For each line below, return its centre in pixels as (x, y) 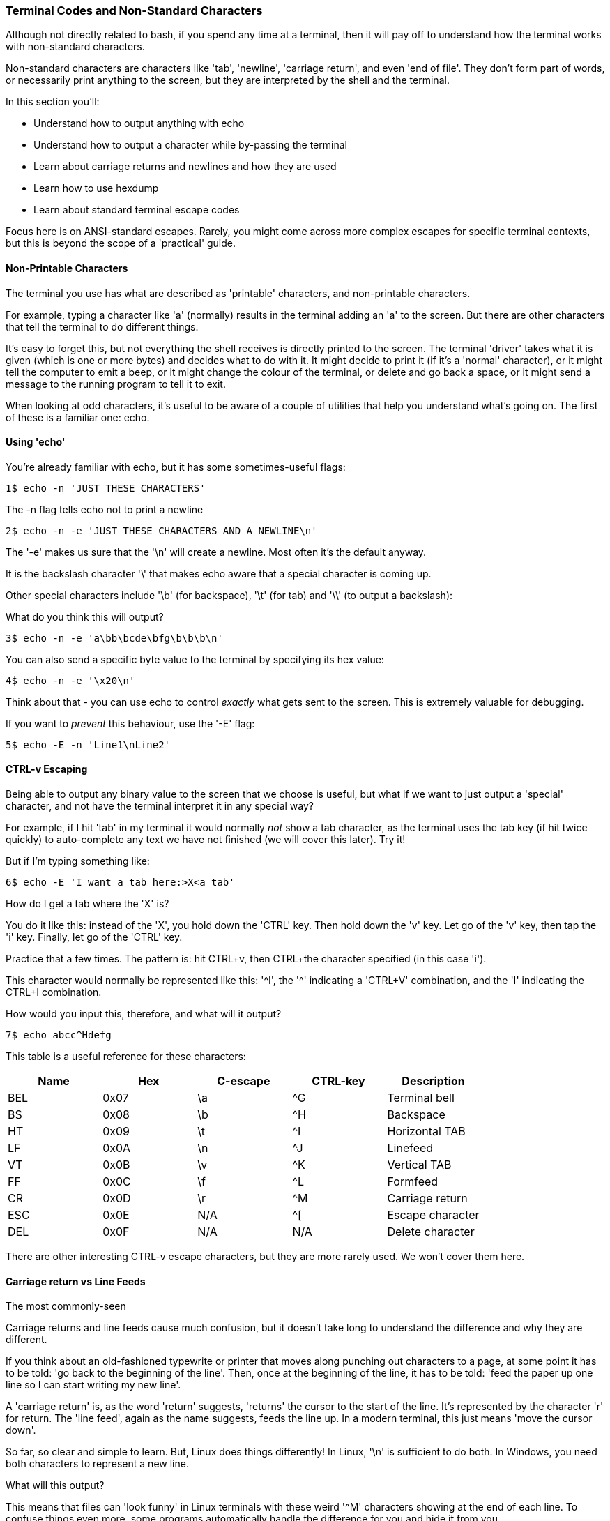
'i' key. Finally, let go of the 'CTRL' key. (94, 937)
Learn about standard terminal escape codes (137, 210)
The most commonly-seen (66, 1306)
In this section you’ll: (53, 102)
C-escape (244, 1081)
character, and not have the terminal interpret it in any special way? (160, 806)
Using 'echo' (36, 442)
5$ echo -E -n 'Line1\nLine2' (88, 744)
